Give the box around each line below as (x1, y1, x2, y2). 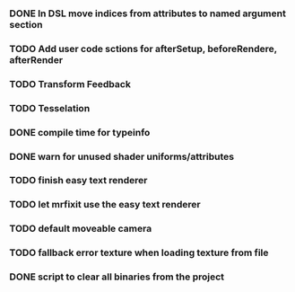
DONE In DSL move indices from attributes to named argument (9, 7, 287, 20)
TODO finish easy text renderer (9, 174, 148, 187)
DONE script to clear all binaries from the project (9, 270, 225, 283)
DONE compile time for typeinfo (9, 126, 151, 138)
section (9, 18, 43, 31)
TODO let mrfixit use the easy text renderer (9, 199, 201, 211)
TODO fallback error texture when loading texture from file (9, 246, 269, 259)
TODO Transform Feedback (9, 77, 132, 90)
